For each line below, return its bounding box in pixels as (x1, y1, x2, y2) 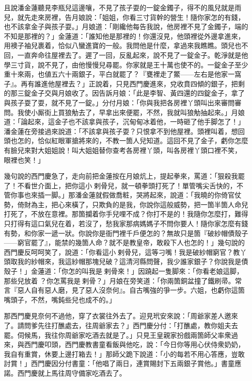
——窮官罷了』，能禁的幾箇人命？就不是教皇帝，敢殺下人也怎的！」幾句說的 (4, 237, 245, 248)
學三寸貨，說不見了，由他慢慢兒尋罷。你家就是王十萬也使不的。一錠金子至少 (4, 59, 248, 69)
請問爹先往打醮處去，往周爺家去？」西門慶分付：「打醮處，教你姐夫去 (17, 320, 238, 330)
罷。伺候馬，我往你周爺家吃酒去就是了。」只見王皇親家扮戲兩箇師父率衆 (4, 330, 231, 340)
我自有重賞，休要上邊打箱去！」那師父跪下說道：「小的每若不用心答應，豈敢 (4, 348, 245, 359)
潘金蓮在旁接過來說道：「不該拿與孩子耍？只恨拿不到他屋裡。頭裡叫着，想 (4, 126, 238, 136)
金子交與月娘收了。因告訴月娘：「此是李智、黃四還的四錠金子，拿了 (31, 88, 245, 98)
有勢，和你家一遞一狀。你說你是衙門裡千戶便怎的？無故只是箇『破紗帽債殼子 (4, 228, 248, 238)
